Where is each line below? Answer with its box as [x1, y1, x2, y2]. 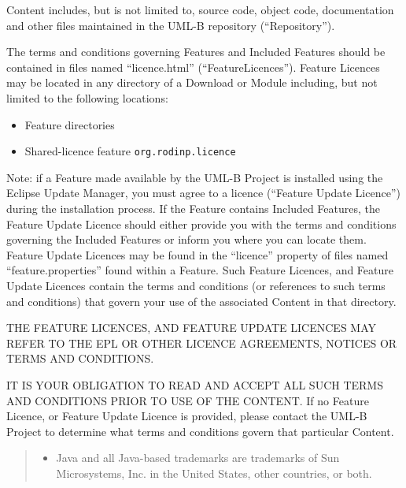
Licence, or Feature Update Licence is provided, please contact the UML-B [6, 408, 367, 424]
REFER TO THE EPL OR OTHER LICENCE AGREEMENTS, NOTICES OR [6, 334, 397, 351]
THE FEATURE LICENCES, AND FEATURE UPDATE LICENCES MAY [6, 319, 377, 336]
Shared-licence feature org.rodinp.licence [24, 143, 236, 159]
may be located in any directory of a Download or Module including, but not [6, 74, 378, 91]
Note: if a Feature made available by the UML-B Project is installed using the [6, 169, 383, 185]
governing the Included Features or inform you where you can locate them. [6, 231, 367, 248]
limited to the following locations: [6, 89, 168, 106]
